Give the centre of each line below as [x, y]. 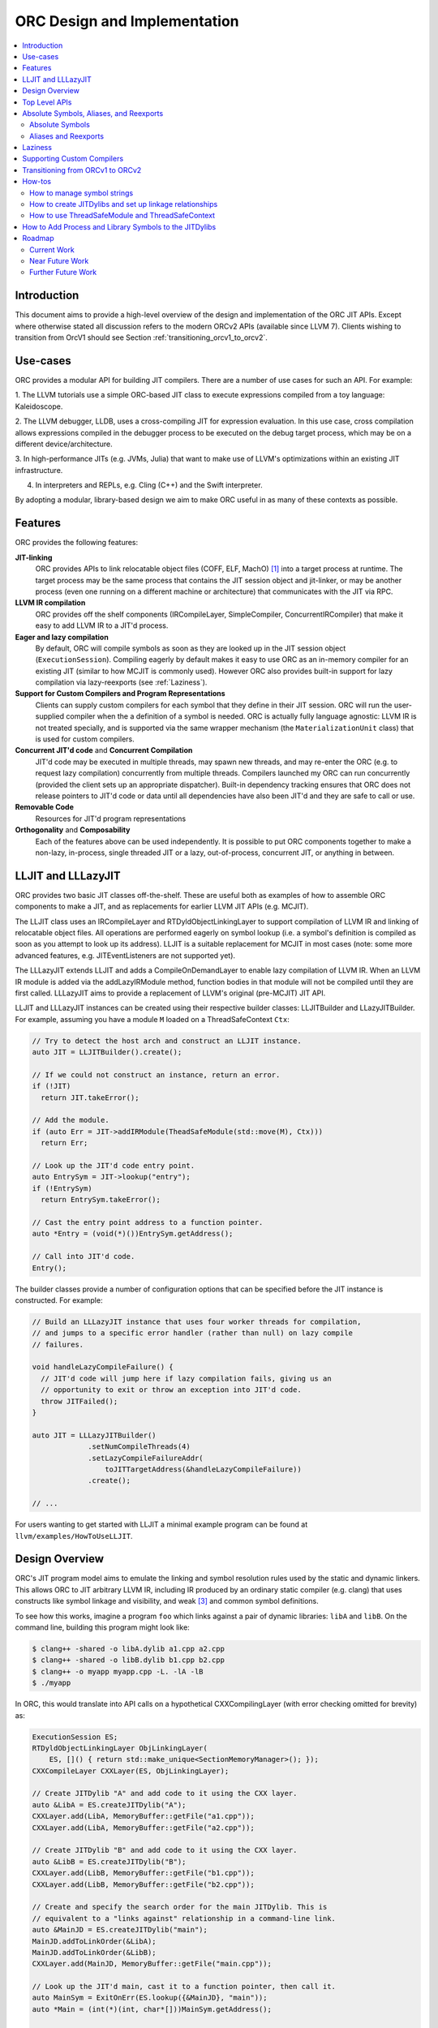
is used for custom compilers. [85, 739]
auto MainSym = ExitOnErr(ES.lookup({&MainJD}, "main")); [150, 1998]
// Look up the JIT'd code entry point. [113, 1166]
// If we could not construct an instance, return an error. [156, 1074]
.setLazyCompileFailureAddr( [146, 1458]
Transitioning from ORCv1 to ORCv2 [82, 170]
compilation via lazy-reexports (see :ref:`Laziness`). [121, 682]
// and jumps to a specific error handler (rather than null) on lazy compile [192, 1333]
